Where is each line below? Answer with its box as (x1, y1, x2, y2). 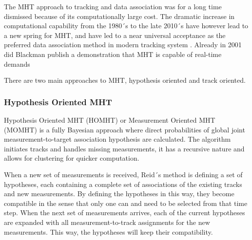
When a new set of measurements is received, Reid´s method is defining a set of (4, 169, 243, 179)
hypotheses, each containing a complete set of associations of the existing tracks (4, 179, 242, 189)
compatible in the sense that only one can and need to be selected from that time (4, 198, 248, 208)
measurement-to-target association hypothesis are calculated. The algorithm (4, 134, 231, 144)
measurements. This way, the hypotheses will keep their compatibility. (4, 226, 213, 237)
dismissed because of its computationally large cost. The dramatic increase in (4, 11, 235, 21)
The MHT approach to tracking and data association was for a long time (4, 1, 222, 11)
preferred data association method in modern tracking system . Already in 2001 (4, 39, 242, 50)
